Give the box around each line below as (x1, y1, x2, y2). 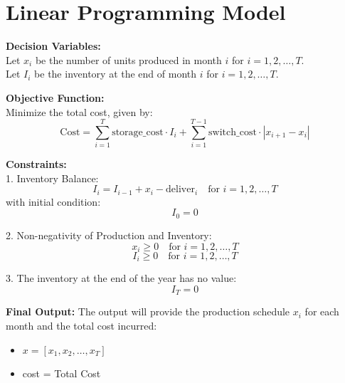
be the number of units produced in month (35, 52, 222, 67)
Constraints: (6, 157, 67, 172)
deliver (166, 184, 195, 195)
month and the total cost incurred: (6, 318, 157, 333)
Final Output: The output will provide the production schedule (6, 304, 290, 319)
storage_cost (112, 127, 164, 137)
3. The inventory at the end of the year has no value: (6, 271, 237, 285)
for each (304, 304, 339, 319)
